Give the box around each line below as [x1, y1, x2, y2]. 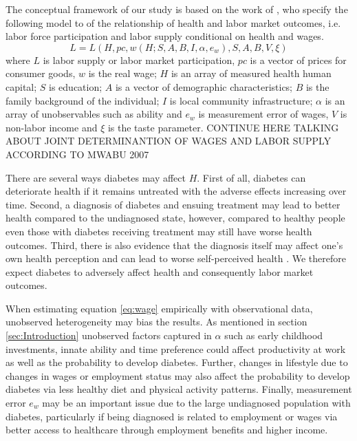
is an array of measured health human [171, 66, 332, 80]
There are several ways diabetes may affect [6, 170, 186, 184]
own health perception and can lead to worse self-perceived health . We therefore [6, 251, 347, 266]
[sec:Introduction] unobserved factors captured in [6, 328, 212, 343]
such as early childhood [224, 328, 323, 343]
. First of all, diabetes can [197, 170, 306, 184]
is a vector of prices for [250, 52, 347, 67]
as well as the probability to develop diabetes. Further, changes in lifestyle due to [6, 355, 348, 369]
